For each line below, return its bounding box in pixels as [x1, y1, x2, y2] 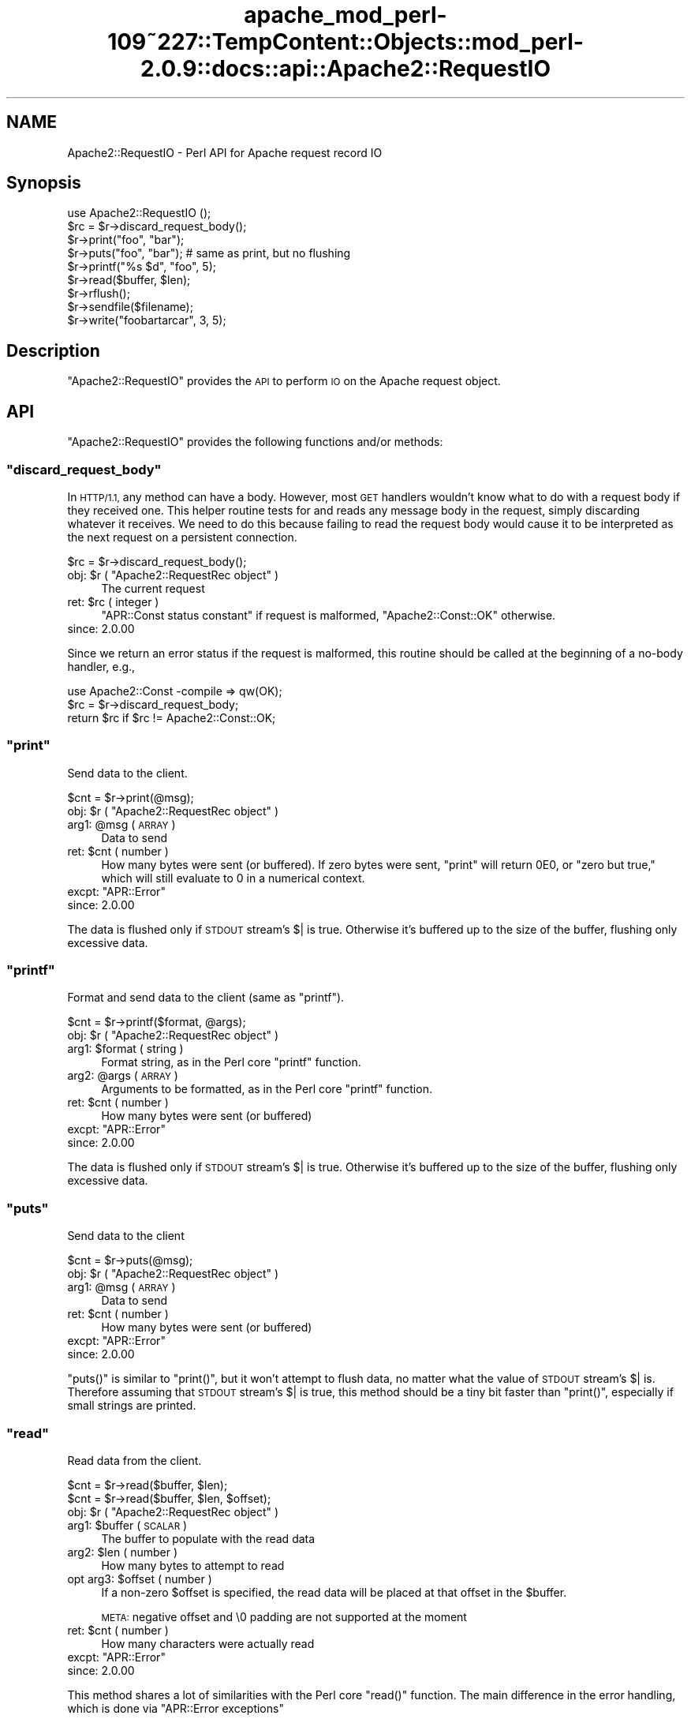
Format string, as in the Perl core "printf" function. [101, 1055, 361, 1069]
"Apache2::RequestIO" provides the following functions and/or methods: [67, 435, 443, 449]
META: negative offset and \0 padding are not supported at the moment [101, 1609, 467, 1623]
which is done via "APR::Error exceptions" [67, 1701, 284, 1715]
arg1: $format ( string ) [67, 1042, 184, 1056]
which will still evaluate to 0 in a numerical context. [101, 871, 365, 885]
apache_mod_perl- [244, 2, 447, 28]
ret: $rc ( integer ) [67, 594, 159, 609]
